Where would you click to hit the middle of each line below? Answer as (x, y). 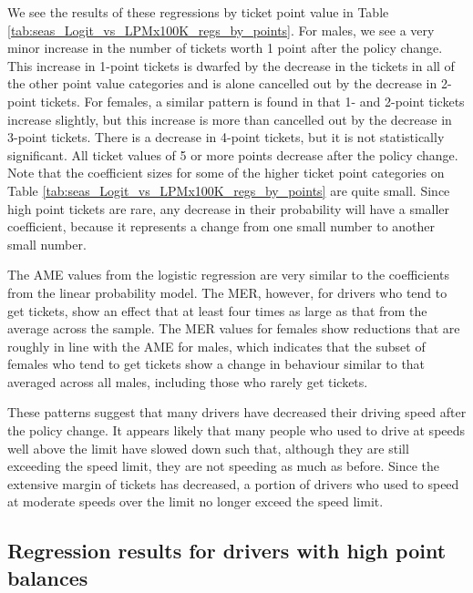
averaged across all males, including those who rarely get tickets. (188, 381)
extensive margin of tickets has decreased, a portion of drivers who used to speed (233, 483)
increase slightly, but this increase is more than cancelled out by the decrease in (230, 119)
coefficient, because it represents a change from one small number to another (221, 226)
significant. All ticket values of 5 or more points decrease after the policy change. (233, 154)
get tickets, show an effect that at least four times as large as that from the (217, 310)
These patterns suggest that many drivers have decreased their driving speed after (237, 412)
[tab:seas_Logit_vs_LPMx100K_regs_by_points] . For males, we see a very (221, 30)
